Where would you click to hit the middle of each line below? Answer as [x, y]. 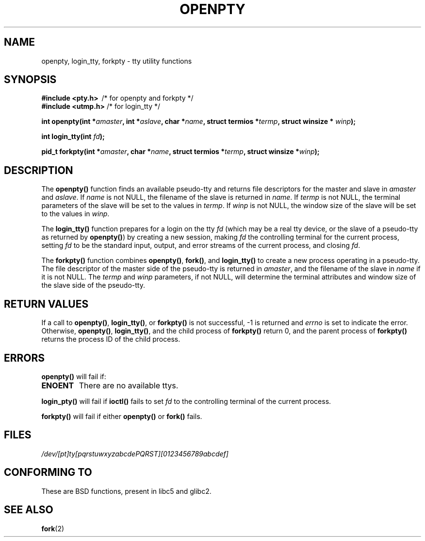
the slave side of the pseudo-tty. [93, 285]
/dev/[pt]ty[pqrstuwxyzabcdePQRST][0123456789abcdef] [135, 454]
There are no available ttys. [129, 385]
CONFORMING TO [48, 472]
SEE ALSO [29, 510]
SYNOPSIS [30, 80]
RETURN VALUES [46, 304]
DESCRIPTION [39, 170]
